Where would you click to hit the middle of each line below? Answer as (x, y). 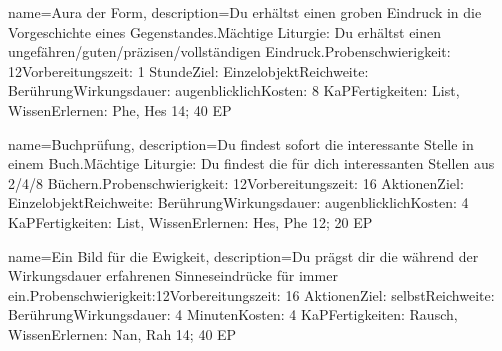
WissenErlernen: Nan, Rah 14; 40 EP (122, 333)
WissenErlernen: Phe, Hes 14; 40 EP (120, 109)
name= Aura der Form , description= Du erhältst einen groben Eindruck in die (245, 12)
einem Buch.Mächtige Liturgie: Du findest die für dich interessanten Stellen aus (251, 163)
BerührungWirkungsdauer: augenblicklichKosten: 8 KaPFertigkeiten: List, (234, 90)
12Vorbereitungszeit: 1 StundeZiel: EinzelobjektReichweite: (188, 70)
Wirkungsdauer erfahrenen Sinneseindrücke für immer (173, 275)
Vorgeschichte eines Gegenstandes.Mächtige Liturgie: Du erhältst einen (225, 31)
